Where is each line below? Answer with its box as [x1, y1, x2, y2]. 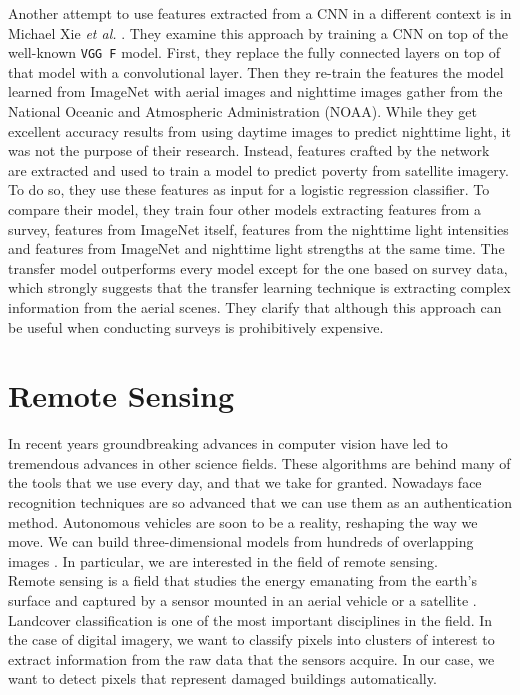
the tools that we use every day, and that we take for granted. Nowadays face [8, 472, 482, 493]
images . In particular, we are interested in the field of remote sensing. [8, 550, 438, 571]
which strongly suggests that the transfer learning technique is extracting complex [8, 277, 511, 298]
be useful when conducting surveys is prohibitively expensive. [8, 316, 384, 337]
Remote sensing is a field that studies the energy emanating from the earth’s [8, 570, 477, 591]
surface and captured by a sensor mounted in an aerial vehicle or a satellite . [8, 590, 477, 611]
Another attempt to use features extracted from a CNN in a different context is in [8, 3, 512, 23]
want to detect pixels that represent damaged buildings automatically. [8, 668, 437, 689]
